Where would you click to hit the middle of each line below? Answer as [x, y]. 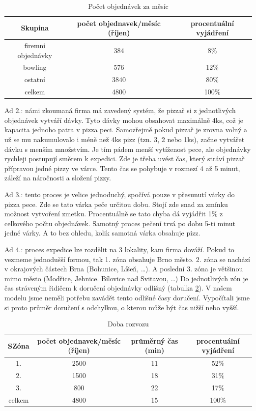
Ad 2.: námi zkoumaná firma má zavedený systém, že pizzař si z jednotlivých [120, 110]
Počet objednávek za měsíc [128, 6]
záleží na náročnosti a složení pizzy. [58, 178]
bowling [35, 67]
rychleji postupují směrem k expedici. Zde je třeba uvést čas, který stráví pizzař [125, 159]
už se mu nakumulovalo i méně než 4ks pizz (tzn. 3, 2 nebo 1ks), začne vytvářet [125, 139]
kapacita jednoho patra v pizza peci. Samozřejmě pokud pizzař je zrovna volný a [126, 130]
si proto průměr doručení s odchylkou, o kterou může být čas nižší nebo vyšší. [122, 307]
